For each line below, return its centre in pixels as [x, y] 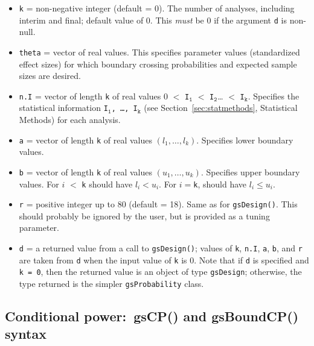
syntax [26, 334]
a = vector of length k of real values [86, 140]
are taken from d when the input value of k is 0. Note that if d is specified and [164, 259]
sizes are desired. [50, 76]
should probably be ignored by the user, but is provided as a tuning [144, 215]
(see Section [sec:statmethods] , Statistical [221, 108]
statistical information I [63, 108]
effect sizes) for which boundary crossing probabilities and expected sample [158, 64]
